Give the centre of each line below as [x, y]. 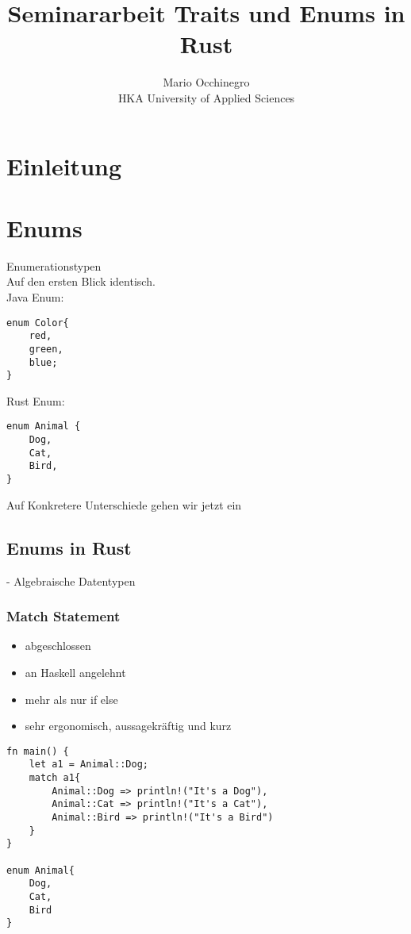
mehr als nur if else [71, 699]
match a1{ [55, 778]
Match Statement [63, 616]
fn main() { [38, 751]
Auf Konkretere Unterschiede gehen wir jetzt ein [124, 504]
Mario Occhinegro [206, 82]
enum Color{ [38, 323]
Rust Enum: [36, 400]
